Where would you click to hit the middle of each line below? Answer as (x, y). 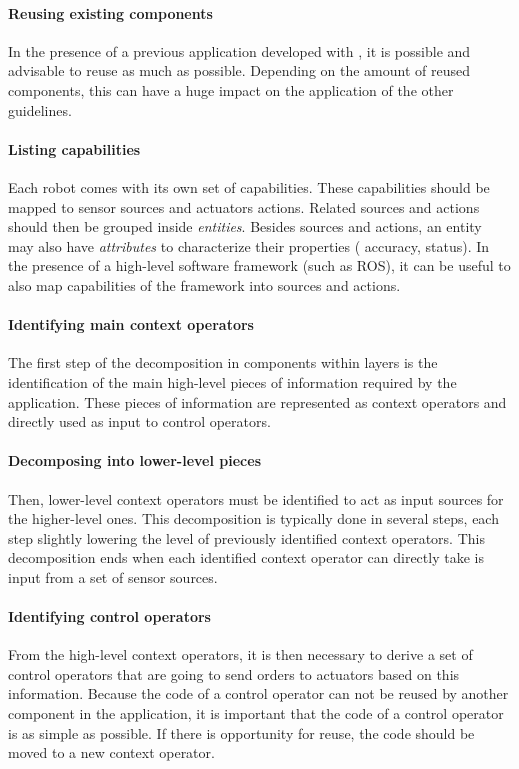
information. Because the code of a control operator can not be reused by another (258, 693)
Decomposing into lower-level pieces (135, 460)
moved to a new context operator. (111, 752)
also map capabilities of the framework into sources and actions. (204, 284)
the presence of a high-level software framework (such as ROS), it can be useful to (259, 265)
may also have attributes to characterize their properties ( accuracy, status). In (249, 245)
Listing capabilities (74, 148)
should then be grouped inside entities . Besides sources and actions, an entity (245, 226)
